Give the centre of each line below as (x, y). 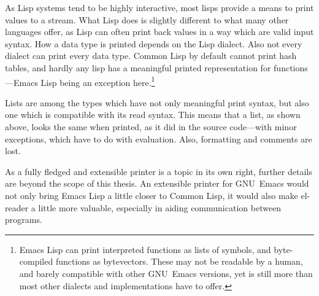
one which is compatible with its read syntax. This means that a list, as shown (153, 115)
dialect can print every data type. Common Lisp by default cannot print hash (151, 56)
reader (17, 207)
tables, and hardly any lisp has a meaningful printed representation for (138, 67)
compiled (36, 261)
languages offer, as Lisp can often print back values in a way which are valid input (159, 32)
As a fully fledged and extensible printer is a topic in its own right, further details (159, 171)
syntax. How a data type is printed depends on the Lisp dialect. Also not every (154, 43)
